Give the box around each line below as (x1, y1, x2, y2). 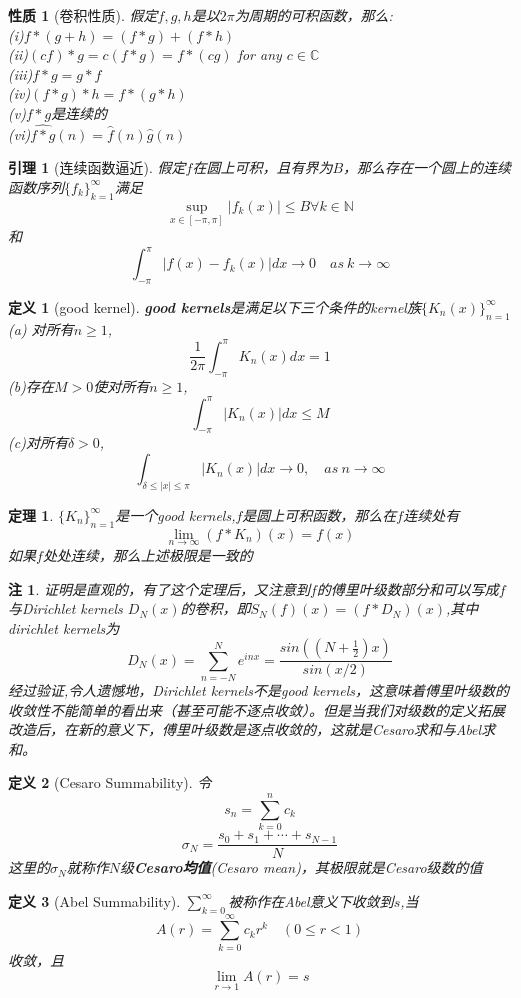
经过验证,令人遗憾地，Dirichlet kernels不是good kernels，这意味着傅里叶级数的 (8, 680, 509, 701)
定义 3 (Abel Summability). (8, 890, 181, 911)
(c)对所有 (8, 432, 68, 453)
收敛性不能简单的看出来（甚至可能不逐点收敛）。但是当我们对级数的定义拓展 (8, 699, 505, 720)
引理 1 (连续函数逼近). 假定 (8, 157, 186, 178)
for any (237, 44, 282, 65)
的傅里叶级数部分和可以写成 (316, 578, 499, 599)
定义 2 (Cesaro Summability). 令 (8, 772, 212, 793)
